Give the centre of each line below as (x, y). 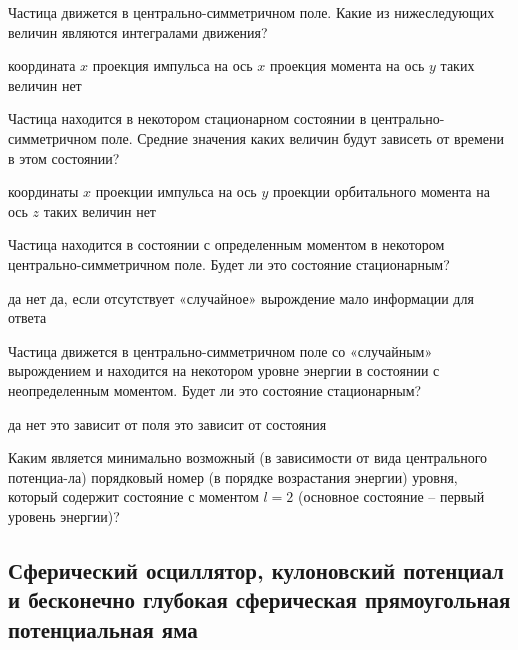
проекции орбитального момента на (381, 191)
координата (42, 65)
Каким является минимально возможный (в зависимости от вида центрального (248, 457)
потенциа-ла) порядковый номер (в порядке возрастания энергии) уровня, (233, 476)
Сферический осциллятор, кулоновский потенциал (256, 569)
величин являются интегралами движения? (138, 31)
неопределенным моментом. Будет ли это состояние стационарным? (215, 389)
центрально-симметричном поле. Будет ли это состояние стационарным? (229, 263)
